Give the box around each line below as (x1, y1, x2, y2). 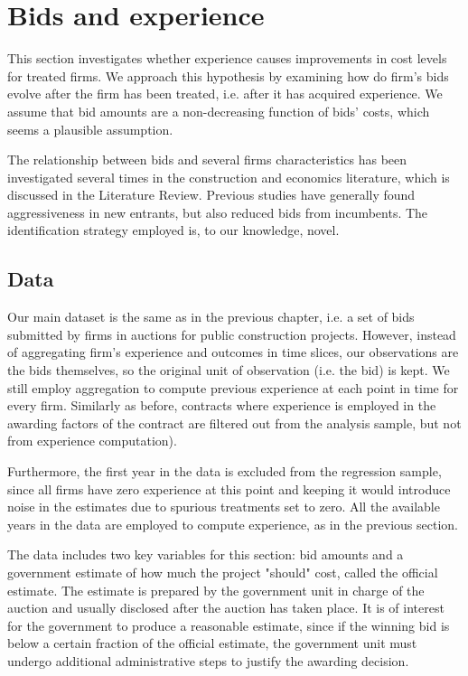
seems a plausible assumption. (7, 119, 173, 138)
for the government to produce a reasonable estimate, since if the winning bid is (7, 615, 450, 634)
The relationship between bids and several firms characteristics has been (7, 150, 407, 169)
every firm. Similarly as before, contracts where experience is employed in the (7, 396, 436, 415)
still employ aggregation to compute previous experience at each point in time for (7, 378, 459, 397)
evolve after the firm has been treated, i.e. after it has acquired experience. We (7, 84, 443, 103)
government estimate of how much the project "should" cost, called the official (7, 562, 438, 581)
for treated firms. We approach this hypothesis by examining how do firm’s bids (7, 66, 449, 85)
